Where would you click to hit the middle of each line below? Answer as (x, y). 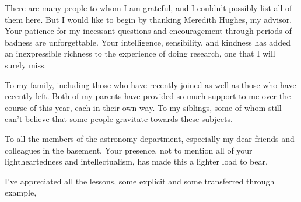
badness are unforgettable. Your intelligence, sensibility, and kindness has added (148, 42)
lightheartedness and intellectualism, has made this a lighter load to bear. (136, 161)
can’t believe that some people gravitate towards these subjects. (119, 119)
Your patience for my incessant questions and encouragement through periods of (148, 31)
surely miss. (26, 65)
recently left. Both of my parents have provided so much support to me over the (148, 96)
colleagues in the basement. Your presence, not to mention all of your (129, 150)
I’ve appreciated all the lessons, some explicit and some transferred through (140, 181)
